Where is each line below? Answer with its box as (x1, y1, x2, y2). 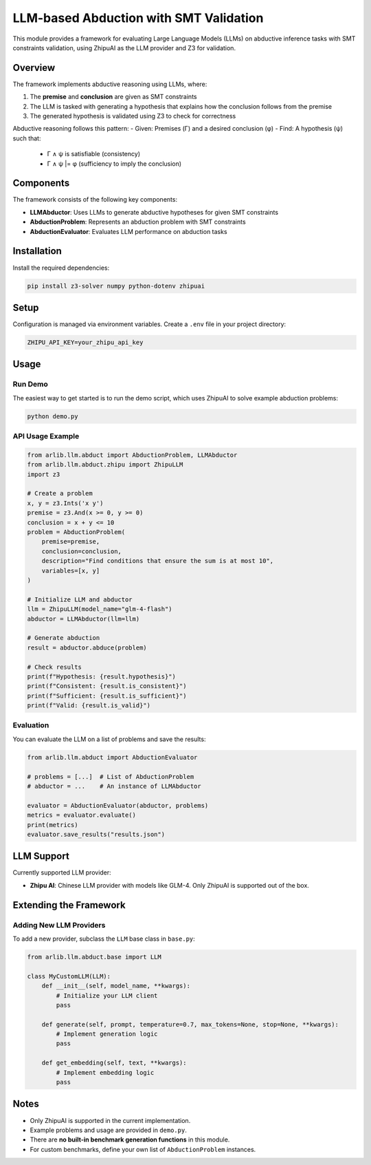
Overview (12, 62, 56, 74)
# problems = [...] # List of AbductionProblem (27, 773, 194, 780)
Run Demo (12, 379, 48, 389)
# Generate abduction (27, 634, 100, 642)
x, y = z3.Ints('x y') (27, 499, 104, 507)
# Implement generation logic (56, 1030, 158, 1038)
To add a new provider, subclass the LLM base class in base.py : (12, 934, 195, 943)
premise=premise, (41, 537, 100, 546)
